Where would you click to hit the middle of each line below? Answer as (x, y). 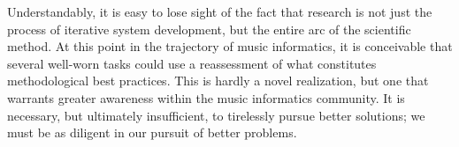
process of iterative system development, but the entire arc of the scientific (209, 29)
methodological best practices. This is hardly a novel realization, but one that (218, 81)
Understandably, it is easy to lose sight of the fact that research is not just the (220, 11)
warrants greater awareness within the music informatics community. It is (206, 97)
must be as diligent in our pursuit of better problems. (152, 132)
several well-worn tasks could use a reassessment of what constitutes (192, 63)
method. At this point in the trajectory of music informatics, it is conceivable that (230, 46)
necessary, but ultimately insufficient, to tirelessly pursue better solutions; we (216, 115)
